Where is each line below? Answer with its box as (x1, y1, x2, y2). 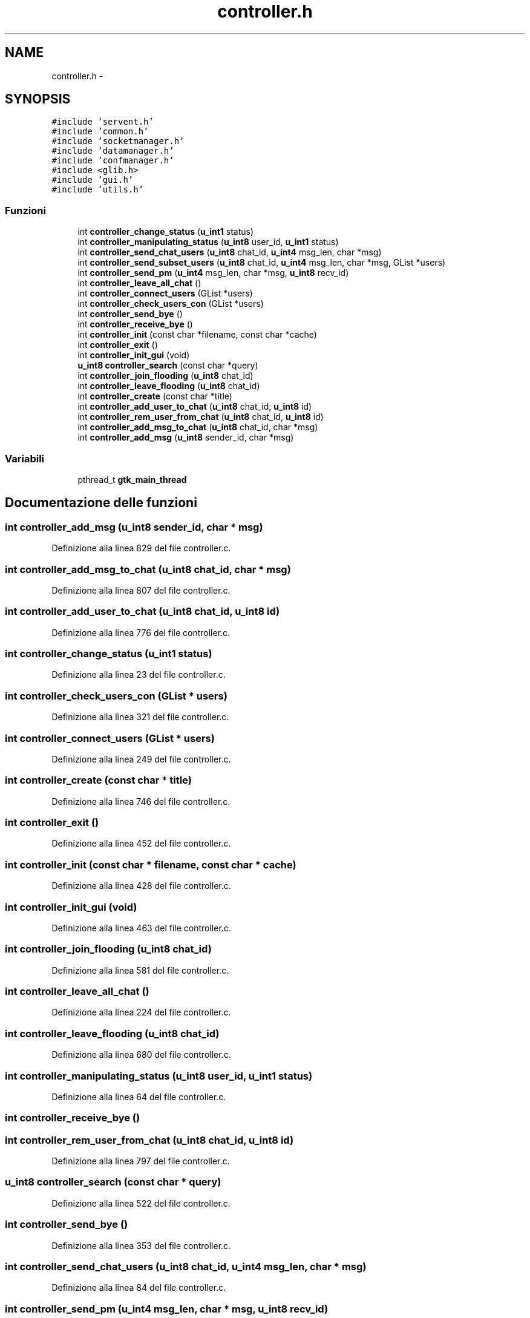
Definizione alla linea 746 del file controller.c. (51, 796, 231, 807)
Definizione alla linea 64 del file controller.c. (51, 1091, 226, 1102)
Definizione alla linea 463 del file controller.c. (51, 922, 231, 933)
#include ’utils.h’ (51, 185, 144, 195)
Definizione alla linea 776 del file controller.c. (51, 627, 231, 638)
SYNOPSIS (5, 91, 71, 107)
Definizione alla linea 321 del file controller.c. (51, 712, 229, 723)
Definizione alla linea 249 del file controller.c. (51, 753, 231, 764)
